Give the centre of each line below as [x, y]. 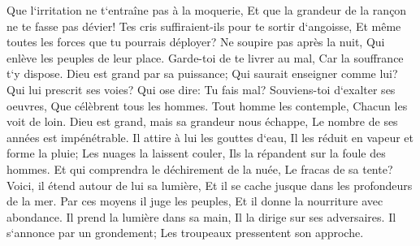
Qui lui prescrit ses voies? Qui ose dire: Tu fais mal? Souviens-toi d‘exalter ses [201, 89]
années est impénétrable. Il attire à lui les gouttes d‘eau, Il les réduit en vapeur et [210, 137]
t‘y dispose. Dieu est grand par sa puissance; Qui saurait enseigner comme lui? [202, 73]
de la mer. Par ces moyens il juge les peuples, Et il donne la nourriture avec [195, 201]
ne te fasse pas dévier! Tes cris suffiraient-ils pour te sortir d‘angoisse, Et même [204, 26]
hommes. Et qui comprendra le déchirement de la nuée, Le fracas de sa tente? [200, 168]
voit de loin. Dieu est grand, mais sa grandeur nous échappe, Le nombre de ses [202, 121]
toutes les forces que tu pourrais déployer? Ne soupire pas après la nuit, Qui [196, 42]
